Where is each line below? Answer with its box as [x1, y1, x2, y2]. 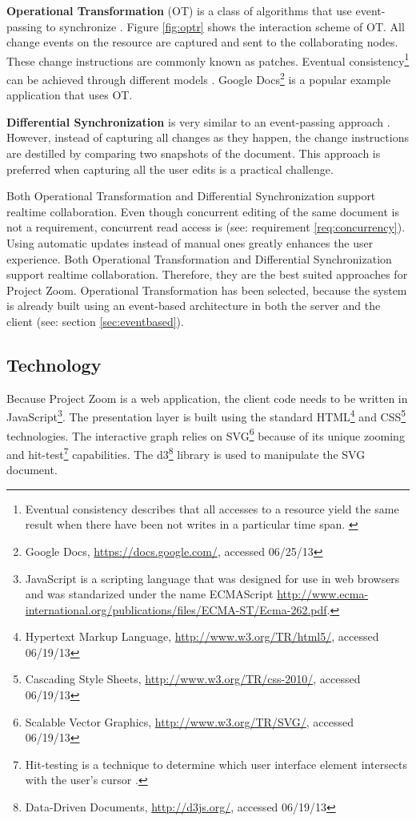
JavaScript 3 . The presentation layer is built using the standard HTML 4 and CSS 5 [6, 406, 406, 425]
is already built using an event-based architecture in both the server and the [6, 297, 381, 314]
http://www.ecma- [277, 586, 369, 602]
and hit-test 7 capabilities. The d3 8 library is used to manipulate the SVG [6, 443, 366, 462]
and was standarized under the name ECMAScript [25, 586, 274, 602]
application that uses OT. [6, 87, 133, 103]
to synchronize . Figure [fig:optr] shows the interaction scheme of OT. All [46, 18, 405, 34]
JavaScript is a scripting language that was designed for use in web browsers [25, 569, 400, 586]
